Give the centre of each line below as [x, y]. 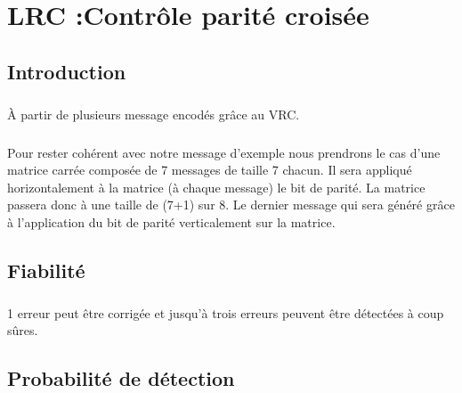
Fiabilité [46, 270]
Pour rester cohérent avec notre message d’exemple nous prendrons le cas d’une [224, 152]
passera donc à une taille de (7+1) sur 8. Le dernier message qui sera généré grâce [231, 205]
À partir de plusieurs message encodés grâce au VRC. [154, 114]
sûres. [23, 330]
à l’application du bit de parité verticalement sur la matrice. [171, 221]
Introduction [67, 71]
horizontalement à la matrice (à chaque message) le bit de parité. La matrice [216, 187]
